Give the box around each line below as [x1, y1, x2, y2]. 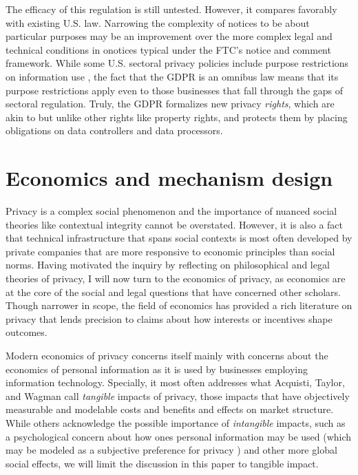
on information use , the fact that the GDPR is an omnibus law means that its [6, 69, 339, 83]
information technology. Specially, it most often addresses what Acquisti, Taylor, [6, 375, 345, 390]
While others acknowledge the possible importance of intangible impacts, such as [6, 415, 346, 430]
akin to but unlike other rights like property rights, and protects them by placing [6, 109, 348, 124]
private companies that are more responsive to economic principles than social [6, 244, 335, 258]
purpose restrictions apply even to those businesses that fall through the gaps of [6, 83, 344, 97]
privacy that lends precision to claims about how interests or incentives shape [6, 311, 333, 326]
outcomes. [6, 325, 48, 339]
